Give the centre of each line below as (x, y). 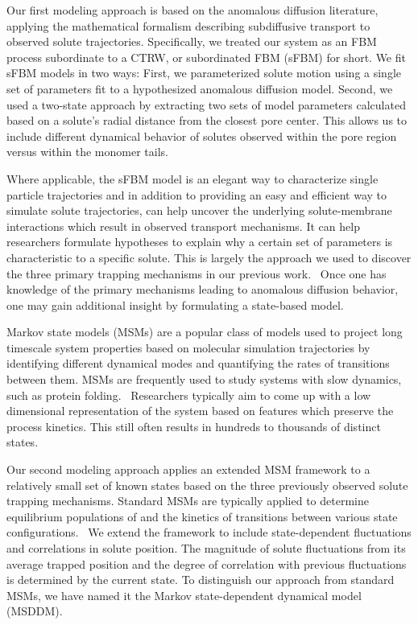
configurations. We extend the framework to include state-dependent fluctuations (209, 532)
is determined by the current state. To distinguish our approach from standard (201, 580)
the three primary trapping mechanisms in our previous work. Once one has (197, 273)
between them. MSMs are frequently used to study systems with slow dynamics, (204, 379)
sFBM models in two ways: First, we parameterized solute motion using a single (204, 73)
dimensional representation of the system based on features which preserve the (200, 411)
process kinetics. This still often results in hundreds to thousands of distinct (194, 426)
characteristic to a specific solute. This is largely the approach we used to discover (209, 257)
